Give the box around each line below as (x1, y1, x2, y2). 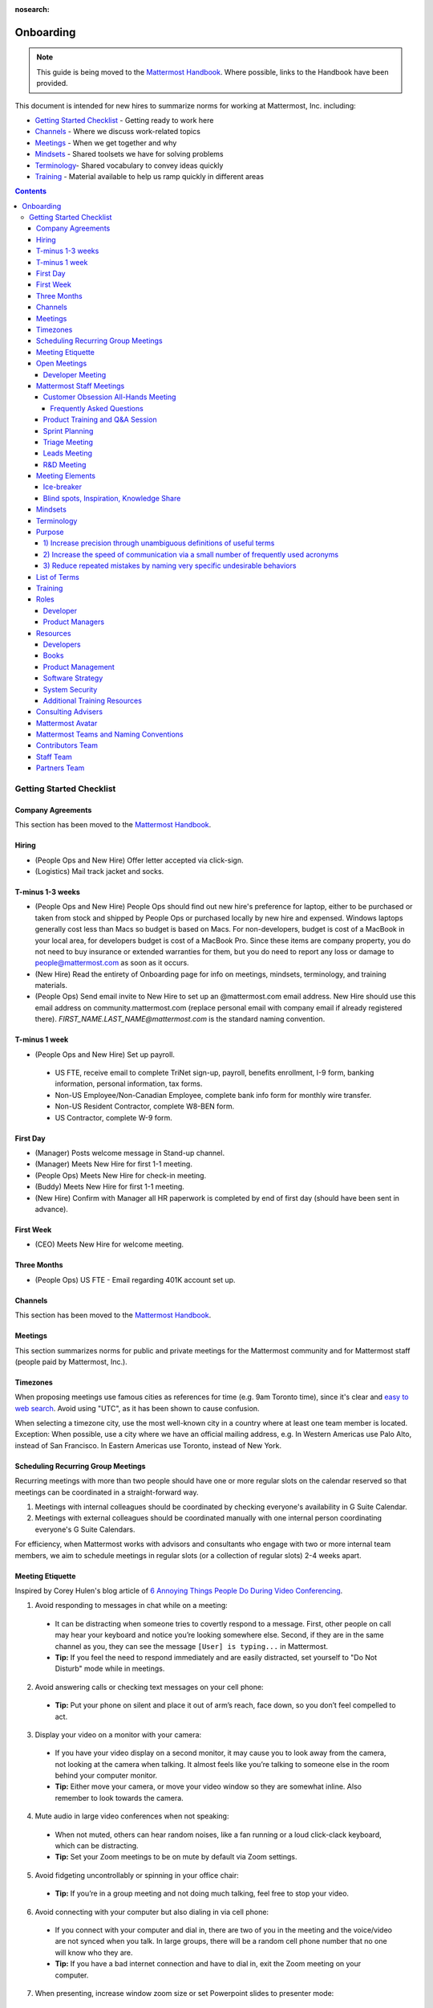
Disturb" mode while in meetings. (55, 1663, 165, 1674)
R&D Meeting (42, 459, 87, 469)
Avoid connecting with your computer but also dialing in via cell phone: (34, 1907, 269, 1916)
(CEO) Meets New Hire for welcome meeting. (34, 1239, 184, 1249)
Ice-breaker (42, 482, 82, 492)
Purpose (36, 527, 64, 537)
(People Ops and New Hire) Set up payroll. (34, 1049, 176, 1059)
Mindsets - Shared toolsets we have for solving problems (34, 149, 224, 159)
